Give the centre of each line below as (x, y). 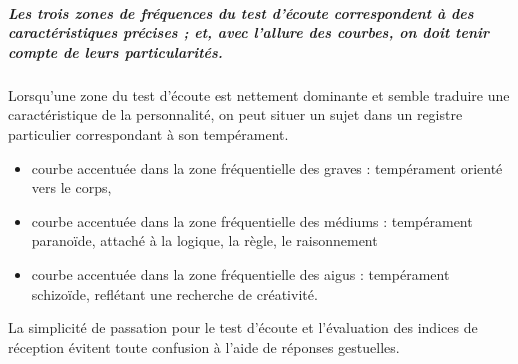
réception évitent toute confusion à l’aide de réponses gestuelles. (204, 346)
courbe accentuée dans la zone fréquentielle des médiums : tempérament (252, 220)
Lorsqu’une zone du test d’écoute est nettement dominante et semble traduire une (259, 94)
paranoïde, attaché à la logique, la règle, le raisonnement (204, 240)
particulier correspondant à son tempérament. (148, 133)
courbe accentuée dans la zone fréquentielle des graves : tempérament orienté (267, 167)
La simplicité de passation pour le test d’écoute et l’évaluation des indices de (243, 327)
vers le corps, (71, 187)
